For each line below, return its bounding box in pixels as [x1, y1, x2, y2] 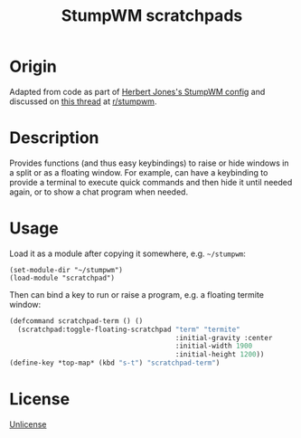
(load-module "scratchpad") [9, 273, 116, 282]
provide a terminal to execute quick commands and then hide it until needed [9, 176, 293, 187]
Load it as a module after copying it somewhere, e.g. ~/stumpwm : [9, 248, 247, 259]
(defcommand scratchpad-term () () [9, 316, 144, 326]
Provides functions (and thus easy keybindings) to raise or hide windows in [9, 157, 289, 168]
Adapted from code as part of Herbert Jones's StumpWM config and [9, 86, 266, 97]
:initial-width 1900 [174, 341, 253, 351]
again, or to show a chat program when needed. [9, 186, 188, 197]
